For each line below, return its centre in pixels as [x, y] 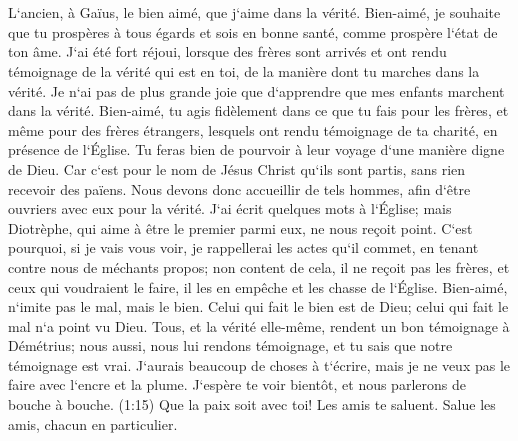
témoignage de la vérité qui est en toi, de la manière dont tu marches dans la [244, 70]
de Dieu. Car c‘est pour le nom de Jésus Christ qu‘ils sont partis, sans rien [237, 168]
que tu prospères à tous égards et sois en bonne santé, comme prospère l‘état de [253, 31]
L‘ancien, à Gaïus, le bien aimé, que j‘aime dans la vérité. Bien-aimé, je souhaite [254, 12]
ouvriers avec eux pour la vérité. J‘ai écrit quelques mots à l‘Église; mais [230, 208]
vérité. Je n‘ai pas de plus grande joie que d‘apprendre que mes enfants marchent [256, 90]
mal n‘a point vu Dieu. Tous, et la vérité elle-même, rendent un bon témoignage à [259, 325]
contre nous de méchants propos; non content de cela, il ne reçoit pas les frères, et [259, 266]
